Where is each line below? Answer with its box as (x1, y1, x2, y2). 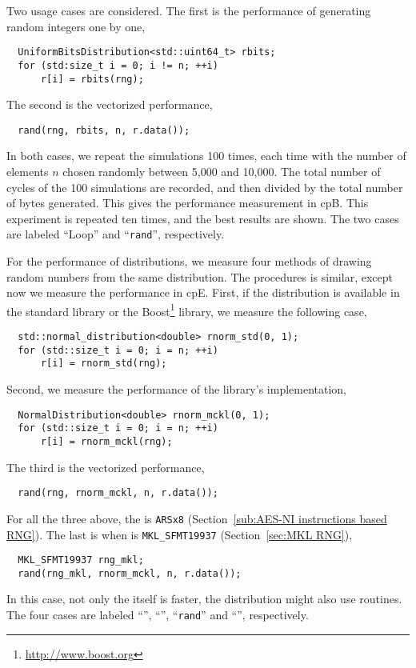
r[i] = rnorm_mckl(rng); (40, 435, 173, 447)
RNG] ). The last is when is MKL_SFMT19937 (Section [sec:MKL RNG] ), (6, 526, 353, 542)
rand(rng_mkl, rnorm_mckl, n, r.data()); (18, 567, 242, 579)
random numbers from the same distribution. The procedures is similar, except (6, 268, 393, 285)
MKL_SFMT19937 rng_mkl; (18, 554, 144, 566)
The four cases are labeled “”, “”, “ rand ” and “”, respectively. (6, 606, 309, 623)
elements (6, 163, 49, 179)
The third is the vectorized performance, (6, 458, 205, 475)
